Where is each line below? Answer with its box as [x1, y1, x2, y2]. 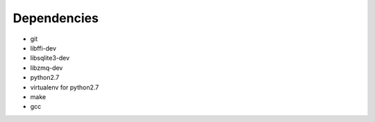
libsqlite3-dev [30, 54, 70, 62]
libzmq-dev [30, 63, 63, 72]
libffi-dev [30, 44, 57, 52]
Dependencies [12, 10, 99, 26]
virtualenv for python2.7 [30, 83, 99, 91]
